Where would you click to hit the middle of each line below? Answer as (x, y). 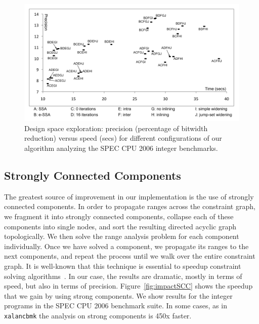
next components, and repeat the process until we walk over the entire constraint (130, 256)
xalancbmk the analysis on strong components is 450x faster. (98, 315)
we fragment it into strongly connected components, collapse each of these (119, 216)
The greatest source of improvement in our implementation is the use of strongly (129, 196)
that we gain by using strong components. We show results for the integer (118, 295)
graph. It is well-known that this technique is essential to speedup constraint (123, 266)
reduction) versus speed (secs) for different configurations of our (123, 138)
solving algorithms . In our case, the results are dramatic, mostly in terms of (123, 276)
